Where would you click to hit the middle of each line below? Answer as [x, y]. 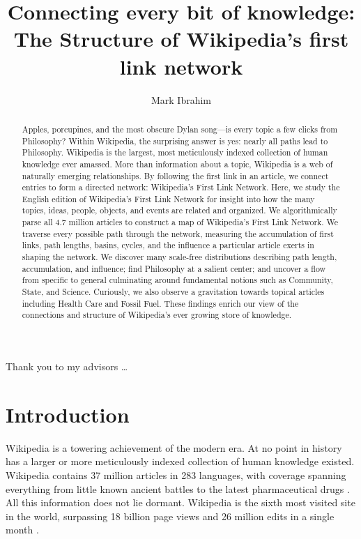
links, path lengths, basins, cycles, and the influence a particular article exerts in [168, 245]
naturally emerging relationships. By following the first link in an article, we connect [175, 175]
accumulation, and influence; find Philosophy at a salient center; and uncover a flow [174, 268]
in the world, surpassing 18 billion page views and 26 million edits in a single [170, 516]
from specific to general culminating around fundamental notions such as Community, [177, 280]
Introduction [68, 414]
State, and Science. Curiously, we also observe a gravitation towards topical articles [173, 292]
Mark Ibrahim [181, 99]
